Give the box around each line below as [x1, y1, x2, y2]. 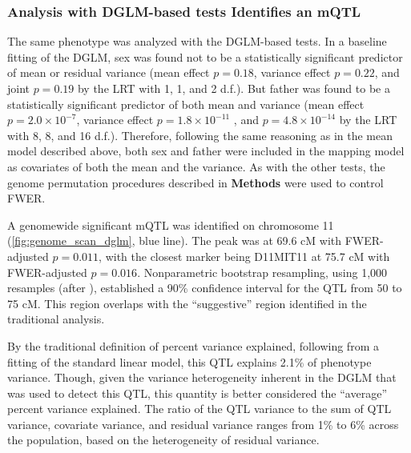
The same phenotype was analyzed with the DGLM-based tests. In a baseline [7, 33, 387, 50]
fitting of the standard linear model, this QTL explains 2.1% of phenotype [7, 353, 372, 370]
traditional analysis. [7, 311, 105, 327]
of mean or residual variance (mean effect [7, 64, 210, 81]
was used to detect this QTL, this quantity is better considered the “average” [7, 384, 387, 401]
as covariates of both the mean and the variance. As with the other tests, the [7, 158, 385, 174]
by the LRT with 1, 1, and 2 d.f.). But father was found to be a [77, 80, 390, 96]
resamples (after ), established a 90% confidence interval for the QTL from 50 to [7, 279, 402, 296]
